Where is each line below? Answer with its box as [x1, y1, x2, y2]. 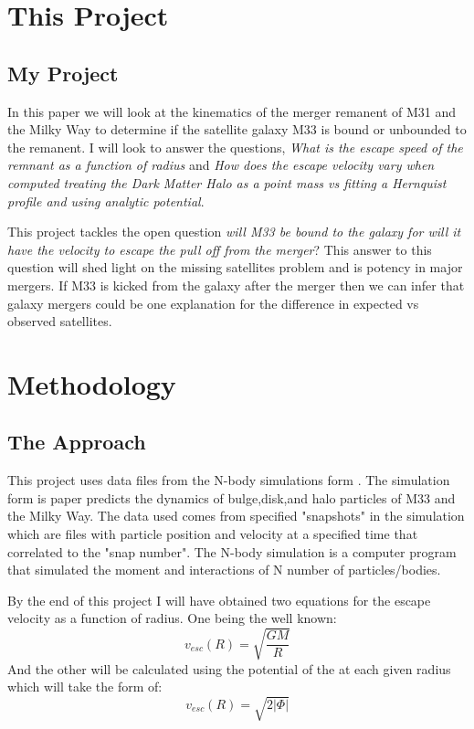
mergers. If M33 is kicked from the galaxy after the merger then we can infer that [7, 275, 465, 294]
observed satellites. [7, 312, 112, 331]
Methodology [7, 364, 176, 402]
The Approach [7, 428, 146, 456]
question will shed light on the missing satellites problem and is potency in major [7, 258, 463, 277]
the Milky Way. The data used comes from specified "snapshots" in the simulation [7, 506, 465, 525]
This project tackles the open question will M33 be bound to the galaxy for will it [7, 222, 461, 241]
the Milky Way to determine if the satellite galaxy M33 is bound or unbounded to [7, 120, 467, 139]
